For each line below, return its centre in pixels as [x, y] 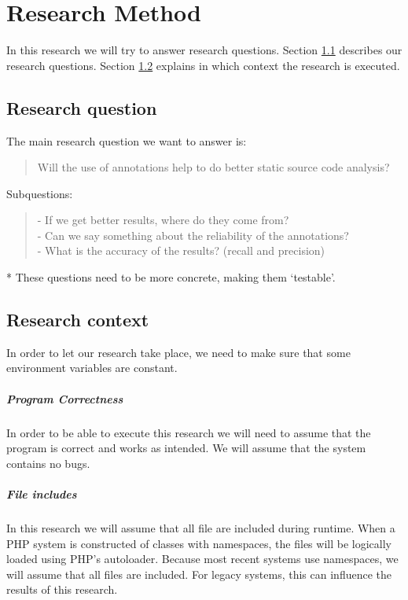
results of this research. [62, 589]
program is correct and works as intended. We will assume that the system [186, 448]
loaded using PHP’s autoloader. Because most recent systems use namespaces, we [202, 559]
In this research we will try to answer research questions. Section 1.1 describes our [204, 50]
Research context [78, 320]
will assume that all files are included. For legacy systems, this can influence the [199, 574]
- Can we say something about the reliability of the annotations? [193, 235]
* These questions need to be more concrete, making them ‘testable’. [171, 277]
